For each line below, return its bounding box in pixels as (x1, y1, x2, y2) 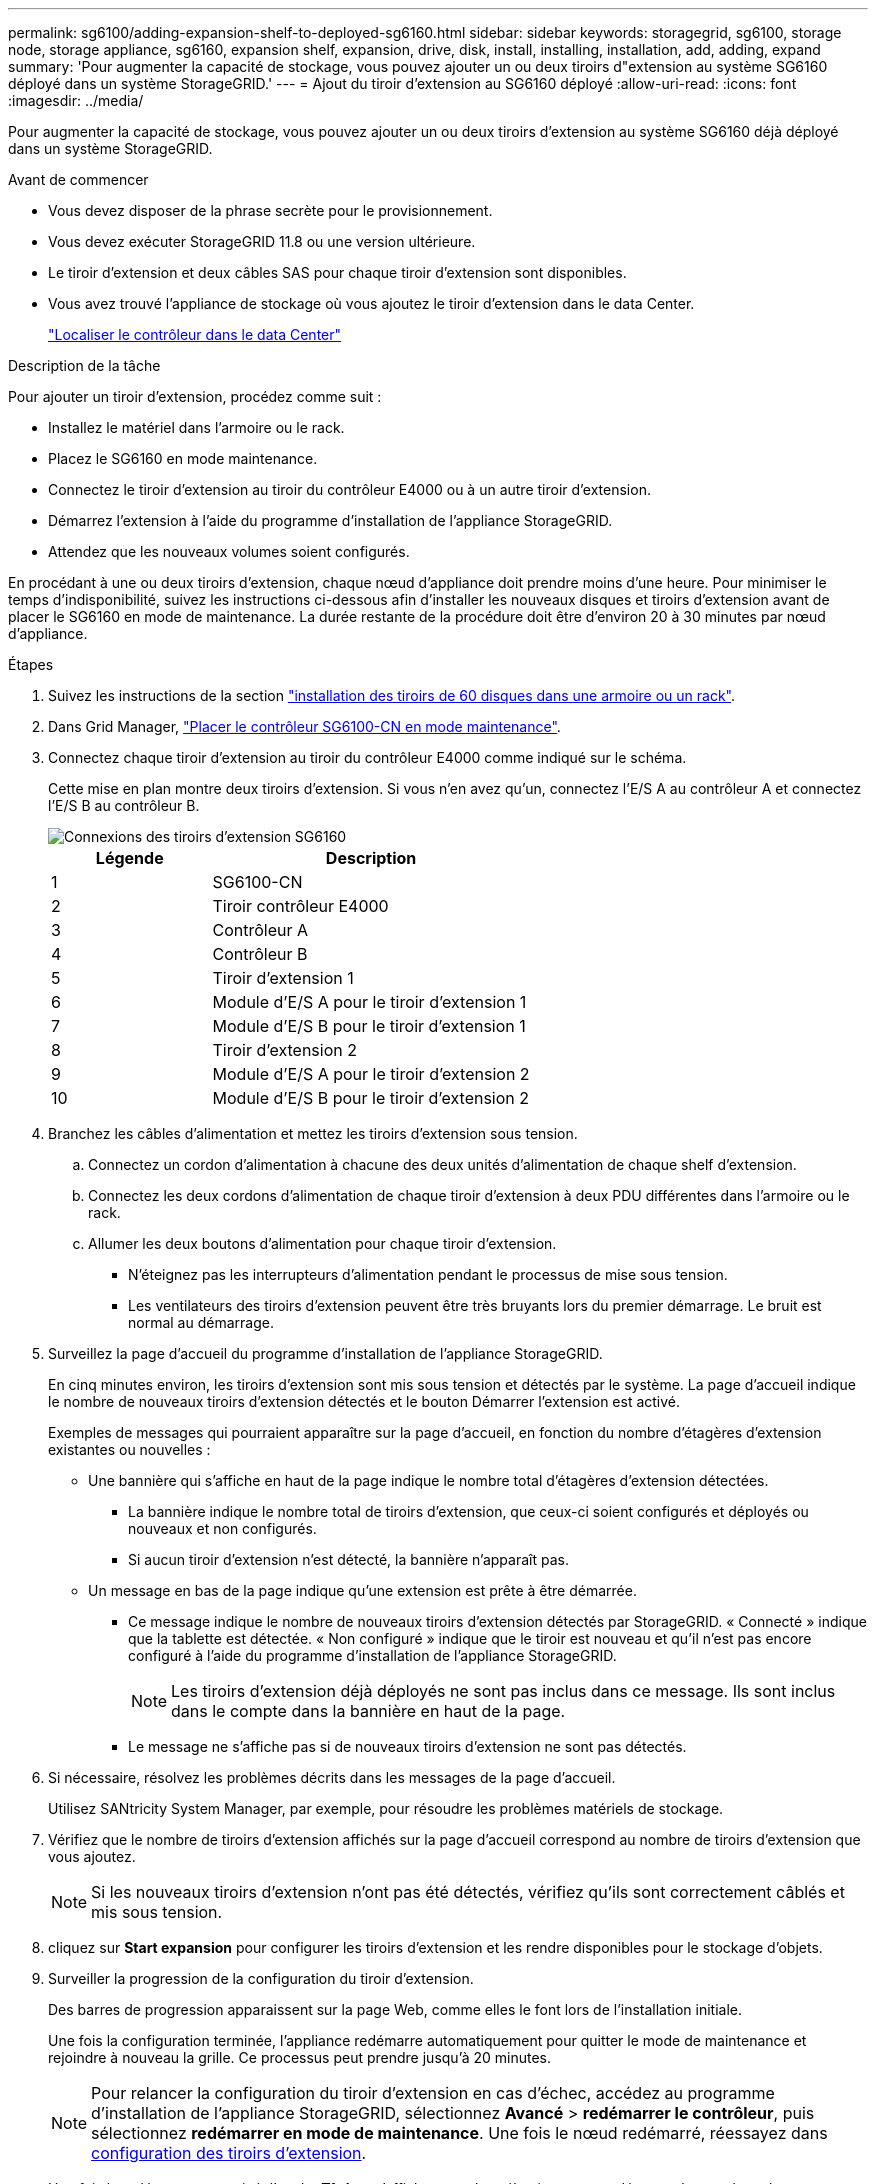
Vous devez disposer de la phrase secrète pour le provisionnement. (48, 202, 493, 219)
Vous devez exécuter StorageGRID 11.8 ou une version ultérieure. (48, 233, 476, 250)
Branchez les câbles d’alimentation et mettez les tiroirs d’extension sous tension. (48, 1125, 578, 1142)
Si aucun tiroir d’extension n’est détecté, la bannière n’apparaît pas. (128, 1551, 569, 1568)
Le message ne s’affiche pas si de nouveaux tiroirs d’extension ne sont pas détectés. (128, 1738, 687, 1755)
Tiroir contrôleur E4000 (212, 896, 389, 916)
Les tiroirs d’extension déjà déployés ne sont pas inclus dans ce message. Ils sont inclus (171, 1681, 836, 1701)
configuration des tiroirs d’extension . (91, 2143, 367, 2163)
